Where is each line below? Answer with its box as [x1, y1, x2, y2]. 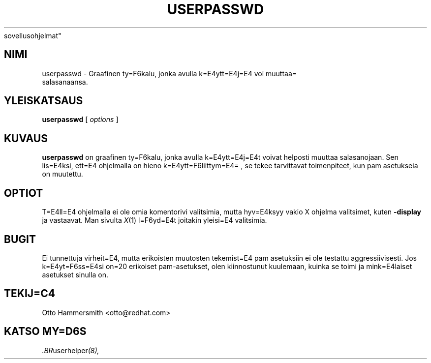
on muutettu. [42, 170, 83, 179]
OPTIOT [4, 186, 43, 199]
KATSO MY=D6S [4, 325, 87, 338]
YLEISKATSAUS [4, 94, 83, 107]
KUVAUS [4, 132, 48, 145]
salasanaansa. [42, 77, 88, 86]
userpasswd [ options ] [42, 115, 119, 124]
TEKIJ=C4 [4, 287, 56, 300]
